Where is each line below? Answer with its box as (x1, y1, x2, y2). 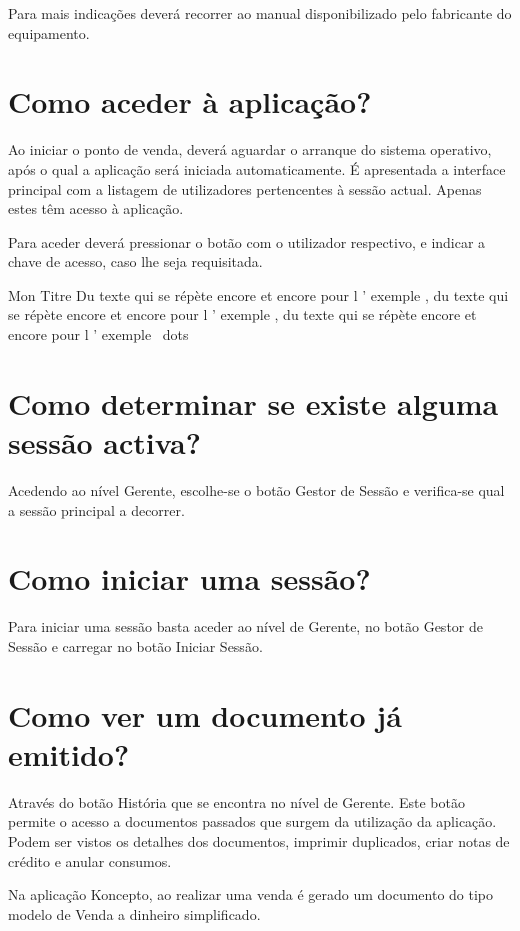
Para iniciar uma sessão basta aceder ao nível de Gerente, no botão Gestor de (8, 616, 483, 637)
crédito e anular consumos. (8, 850, 172, 871)
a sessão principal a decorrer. (8, 499, 185, 520)
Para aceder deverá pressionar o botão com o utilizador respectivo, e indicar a (8, 231, 486, 252)
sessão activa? (8, 422, 201, 463)
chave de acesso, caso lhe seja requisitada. (8, 251, 263, 272)
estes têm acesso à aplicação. (8, 198, 184, 219)
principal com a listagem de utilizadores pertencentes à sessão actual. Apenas (8, 178, 482, 199)
